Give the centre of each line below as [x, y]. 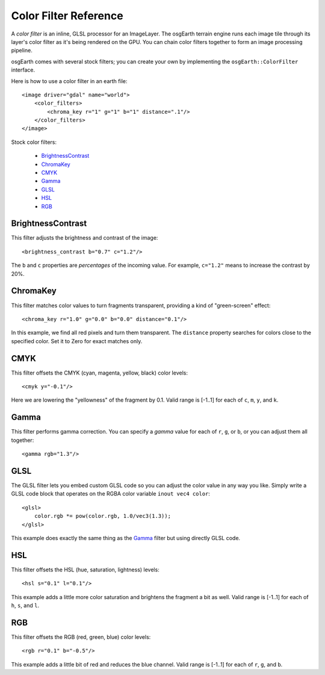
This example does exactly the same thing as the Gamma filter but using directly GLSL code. [126, 538]
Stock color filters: [34, 142]
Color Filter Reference [67, 16]
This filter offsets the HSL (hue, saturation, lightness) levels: [85, 570]
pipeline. [22, 51]
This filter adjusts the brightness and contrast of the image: [85, 238]
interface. [23, 70]
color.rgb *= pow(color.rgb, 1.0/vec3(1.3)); [103, 516]
